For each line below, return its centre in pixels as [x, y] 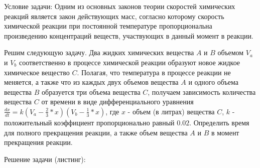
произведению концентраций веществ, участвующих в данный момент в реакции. [129, 35]
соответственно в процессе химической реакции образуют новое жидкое [129, 62]
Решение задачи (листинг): [45, 159]
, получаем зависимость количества [202, 92]
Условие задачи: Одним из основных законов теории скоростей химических [120, 6]
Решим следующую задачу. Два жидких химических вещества [99, 52]
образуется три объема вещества [91, 92]
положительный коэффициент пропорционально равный [89, 122]
